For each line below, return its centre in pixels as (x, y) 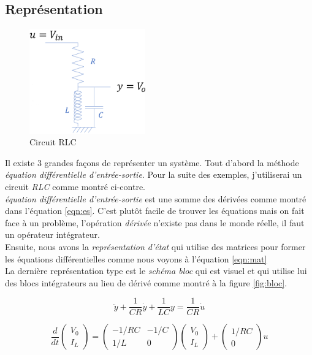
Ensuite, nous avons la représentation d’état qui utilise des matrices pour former (155, 246)
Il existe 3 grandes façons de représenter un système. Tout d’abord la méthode (152, 162)
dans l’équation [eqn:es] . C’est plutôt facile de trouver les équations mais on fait (155, 211)
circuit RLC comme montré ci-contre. (75, 187)
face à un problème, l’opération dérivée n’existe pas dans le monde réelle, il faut (155, 222)
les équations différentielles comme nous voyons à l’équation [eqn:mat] (136, 258)
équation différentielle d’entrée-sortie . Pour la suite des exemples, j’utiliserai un (154, 174)
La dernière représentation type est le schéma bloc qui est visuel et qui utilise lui (156, 271)
